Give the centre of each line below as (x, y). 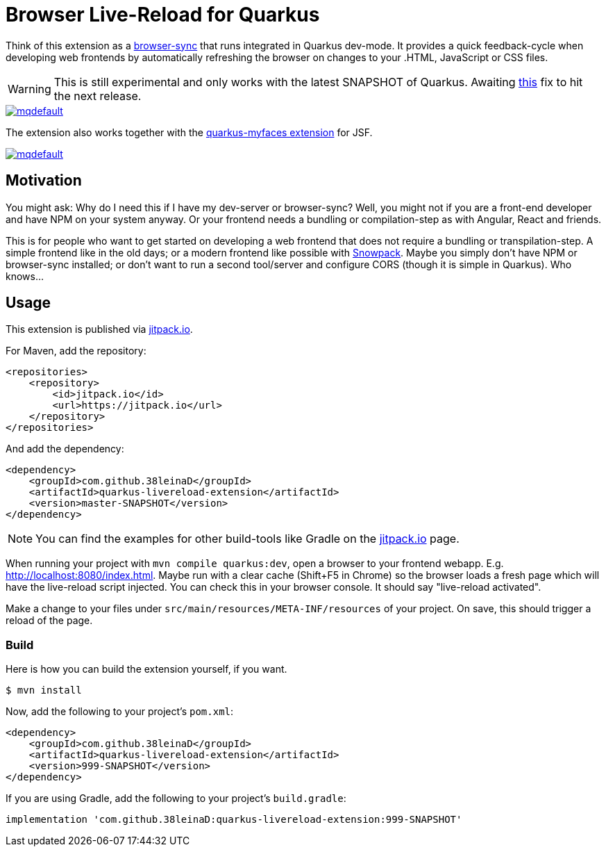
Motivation (44, 181)
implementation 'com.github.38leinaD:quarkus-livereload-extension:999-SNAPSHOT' (234, 820)
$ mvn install (44, 690)
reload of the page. (49, 621)
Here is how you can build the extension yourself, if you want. (146, 669)
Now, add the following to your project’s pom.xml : (120, 712)
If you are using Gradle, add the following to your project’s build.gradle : (176, 798)
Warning (30, 89)
